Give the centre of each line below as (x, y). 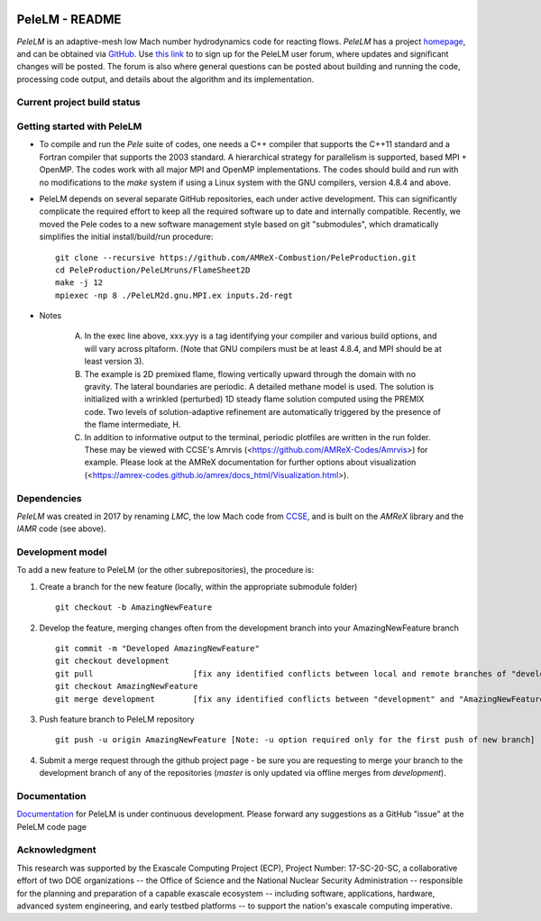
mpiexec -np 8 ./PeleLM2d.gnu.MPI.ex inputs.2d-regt (174, 295)
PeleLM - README (69, 19)
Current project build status (79, 102)
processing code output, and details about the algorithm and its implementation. (165, 79)
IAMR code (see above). (62, 529)
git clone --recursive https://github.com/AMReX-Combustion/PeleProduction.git (236, 258)
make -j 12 (79, 283)
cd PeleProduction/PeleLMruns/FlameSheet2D (153, 270)
